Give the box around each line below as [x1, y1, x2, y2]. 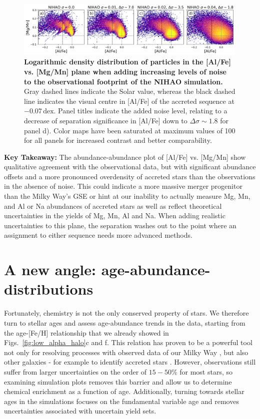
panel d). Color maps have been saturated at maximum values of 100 [24, 125, 235, 135]
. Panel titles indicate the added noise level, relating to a [53, 105, 227, 116]
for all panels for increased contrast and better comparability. [24, 135, 212, 145]
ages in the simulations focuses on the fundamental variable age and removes [4, 396, 239, 406]
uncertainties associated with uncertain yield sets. [4, 406, 156, 416]
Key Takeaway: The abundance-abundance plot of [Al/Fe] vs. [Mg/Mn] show [4, 151, 246, 162]
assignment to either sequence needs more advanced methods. [4, 230, 192, 240]
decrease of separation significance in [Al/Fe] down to [24, 115, 187, 125]
